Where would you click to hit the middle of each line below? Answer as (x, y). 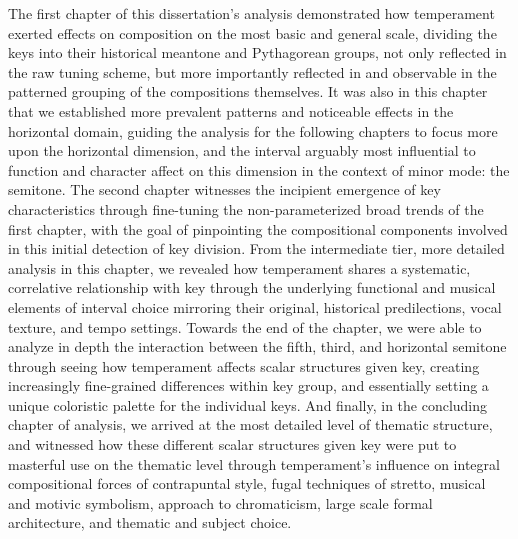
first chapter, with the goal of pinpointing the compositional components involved (258, 228)
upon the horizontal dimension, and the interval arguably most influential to (242, 150)
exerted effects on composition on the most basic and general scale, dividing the (252, 32)
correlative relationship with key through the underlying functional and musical (252, 287)
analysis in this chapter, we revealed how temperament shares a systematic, (239, 267)
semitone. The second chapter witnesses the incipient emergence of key (224, 189)
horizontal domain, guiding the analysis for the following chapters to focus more (253, 130)
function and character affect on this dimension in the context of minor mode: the (259, 169)
